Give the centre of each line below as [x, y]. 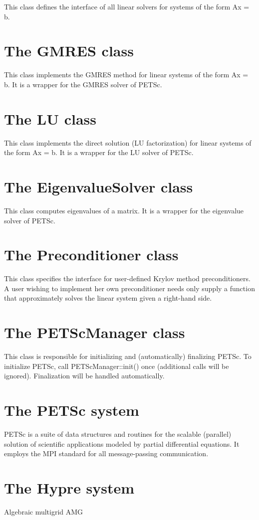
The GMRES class [69, 51]
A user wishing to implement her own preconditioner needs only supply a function [129, 288]
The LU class [50, 118]
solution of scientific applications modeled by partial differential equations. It [122, 443]
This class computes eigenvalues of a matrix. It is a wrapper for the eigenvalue [124, 210]
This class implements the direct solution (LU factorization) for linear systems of [128, 142]
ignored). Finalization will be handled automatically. [84, 376]
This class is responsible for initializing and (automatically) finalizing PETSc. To [128, 356]
